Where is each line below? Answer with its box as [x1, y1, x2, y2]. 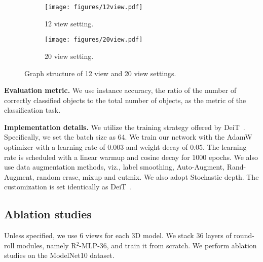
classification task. [4, 105, 61, 115]
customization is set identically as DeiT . [4, 181, 132, 192]
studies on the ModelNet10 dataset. [4, 250, 115, 260]
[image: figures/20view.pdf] [45, 36, 143, 44]
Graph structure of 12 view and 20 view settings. [24, 68, 176, 78]
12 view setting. [45, 18, 94, 28]
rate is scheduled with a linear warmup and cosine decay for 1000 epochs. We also [4, 151, 258, 162]
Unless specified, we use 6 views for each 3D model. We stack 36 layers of [4, 230, 232, 241]
